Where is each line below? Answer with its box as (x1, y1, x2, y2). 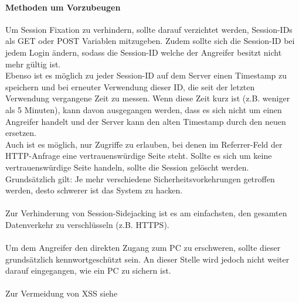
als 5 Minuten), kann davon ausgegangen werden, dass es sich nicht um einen (5, 103, 282, 115)
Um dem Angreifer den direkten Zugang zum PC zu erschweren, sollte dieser (5, 241, 281, 254)
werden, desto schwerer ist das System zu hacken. (5, 184, 183, 196)
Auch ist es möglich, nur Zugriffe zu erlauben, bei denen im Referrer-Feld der (5, 138, 283, 150)
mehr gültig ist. (5, 57, 61, 70)
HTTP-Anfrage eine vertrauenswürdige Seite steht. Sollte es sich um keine (5, 149, 272, 162)
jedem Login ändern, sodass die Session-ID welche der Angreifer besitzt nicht (5, 46, 282, 58)
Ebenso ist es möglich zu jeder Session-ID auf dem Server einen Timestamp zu (5, 69, 287, 81)
